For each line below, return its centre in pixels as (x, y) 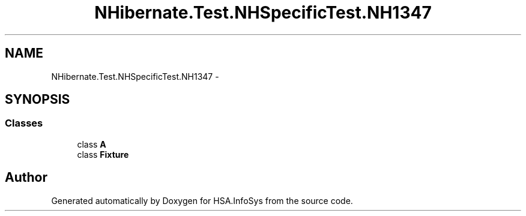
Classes (24, 123)
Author (26, 178)
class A (92, 144)
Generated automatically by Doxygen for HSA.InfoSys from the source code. (202, 200)
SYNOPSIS (38, 100)
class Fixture (103, 154)
